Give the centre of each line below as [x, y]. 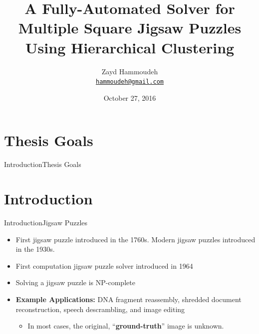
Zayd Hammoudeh [130, 71]
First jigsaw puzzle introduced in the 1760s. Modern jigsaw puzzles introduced [135, 239]
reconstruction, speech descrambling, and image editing [100, 309]
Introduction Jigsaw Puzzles [46, 222]
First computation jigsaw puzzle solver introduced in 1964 [104, 265]
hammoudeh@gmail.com [130, 82]
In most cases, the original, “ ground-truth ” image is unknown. [126, 326]
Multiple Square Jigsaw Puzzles [130, 28]
